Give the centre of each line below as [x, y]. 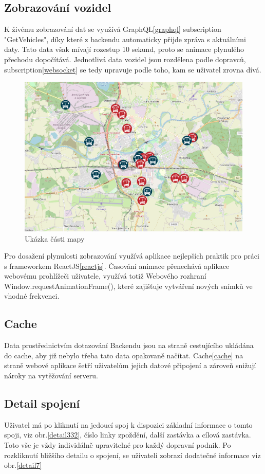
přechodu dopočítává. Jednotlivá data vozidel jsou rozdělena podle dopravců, [125, 59]
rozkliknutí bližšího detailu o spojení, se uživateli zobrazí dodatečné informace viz [132, 455]
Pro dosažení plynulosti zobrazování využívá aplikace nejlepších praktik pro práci [132, 256]
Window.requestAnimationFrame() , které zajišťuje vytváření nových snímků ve [128, 286]
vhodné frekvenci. [32, 296]
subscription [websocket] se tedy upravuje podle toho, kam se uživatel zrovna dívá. [133, 69]
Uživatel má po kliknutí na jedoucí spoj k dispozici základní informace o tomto [128, 424]
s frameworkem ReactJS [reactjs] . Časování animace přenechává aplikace [117, 266]
